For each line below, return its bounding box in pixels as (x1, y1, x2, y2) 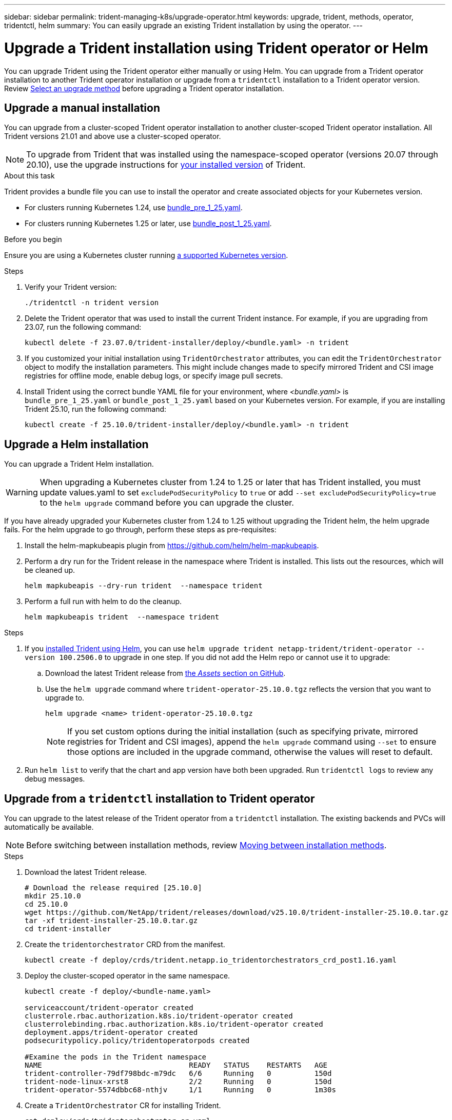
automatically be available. (4, 823, 94, 832)
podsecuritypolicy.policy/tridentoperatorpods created (25, 1036, 250, 1045)
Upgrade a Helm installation (4, 437, 149, 451)
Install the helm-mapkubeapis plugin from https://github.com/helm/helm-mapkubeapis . (25, 541, 319, 550)
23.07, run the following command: (25, 323, 142, 332)
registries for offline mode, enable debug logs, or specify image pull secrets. (25, 371, 283, 381)
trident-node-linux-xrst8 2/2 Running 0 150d (25, 1077, 332, 1086)
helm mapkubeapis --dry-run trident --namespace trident (25, 582, 263, 590)
